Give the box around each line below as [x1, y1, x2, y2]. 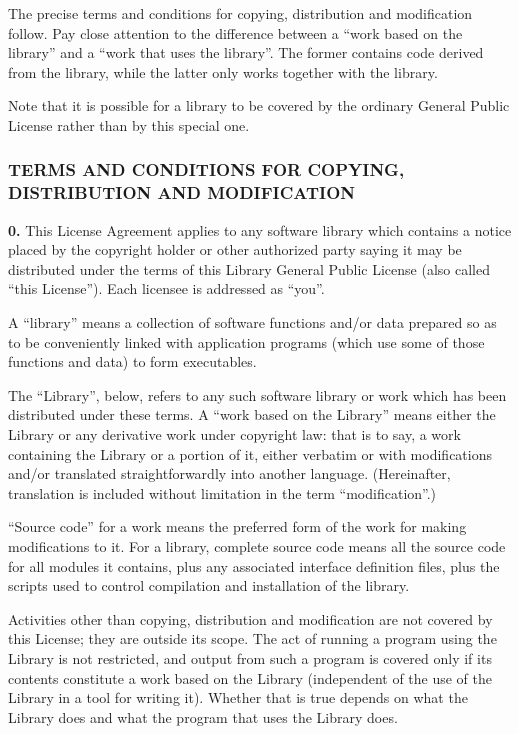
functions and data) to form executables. [8, 351, 257, 372]
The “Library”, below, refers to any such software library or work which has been [8, 384, 507, 405]
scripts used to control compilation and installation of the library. [8, 575, 410, 596]
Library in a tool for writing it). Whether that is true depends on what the [8, 687, 468, 708]
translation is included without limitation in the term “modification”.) [8, 482, 437, 503]
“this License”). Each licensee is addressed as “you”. [8, 278, 325, 299]
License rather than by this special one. [8, 114, 250, 135]
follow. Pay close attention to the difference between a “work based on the [8, 22, 463, 43]
